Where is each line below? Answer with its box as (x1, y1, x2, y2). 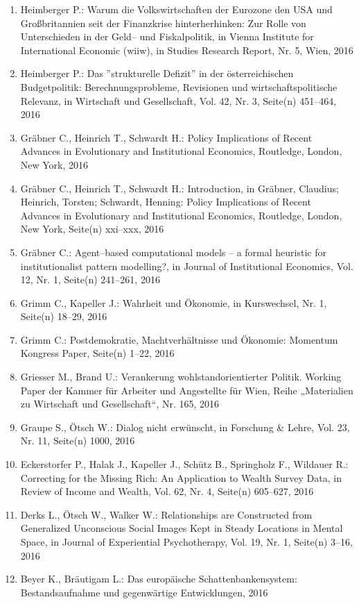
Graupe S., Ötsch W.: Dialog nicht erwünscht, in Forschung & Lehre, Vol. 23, (20, 419, 350, 434)
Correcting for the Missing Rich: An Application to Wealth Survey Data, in (20, 470, 342, 485)
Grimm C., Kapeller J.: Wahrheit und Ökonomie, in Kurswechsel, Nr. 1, (20, 295, 327, 310)
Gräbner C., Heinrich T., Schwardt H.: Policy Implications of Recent (20, 130, 313, 144)
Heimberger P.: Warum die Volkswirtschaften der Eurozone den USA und (20, 2, 333, 16)
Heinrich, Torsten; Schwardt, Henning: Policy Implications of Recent (20, 194, 311, 209)
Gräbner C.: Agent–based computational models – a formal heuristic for (20, 244, 326, 259)
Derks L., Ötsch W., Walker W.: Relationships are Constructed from (20, 507, 313, 521)
